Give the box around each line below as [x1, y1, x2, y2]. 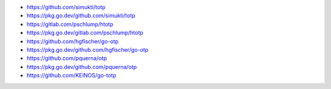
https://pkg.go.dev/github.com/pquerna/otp [26, 63, 137, 70]
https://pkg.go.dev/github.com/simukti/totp [26, 12, 136, 20]
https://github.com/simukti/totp [26, 4, 105, 10]
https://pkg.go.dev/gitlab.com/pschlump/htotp [26, 29, 143, 37]
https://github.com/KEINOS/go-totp [26, 72, 116, 79]
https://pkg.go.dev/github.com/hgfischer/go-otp [26, 46, 149, 53]
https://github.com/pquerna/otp [26, 55, 107, 62]
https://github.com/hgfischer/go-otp [26, 37, 119, 45]
